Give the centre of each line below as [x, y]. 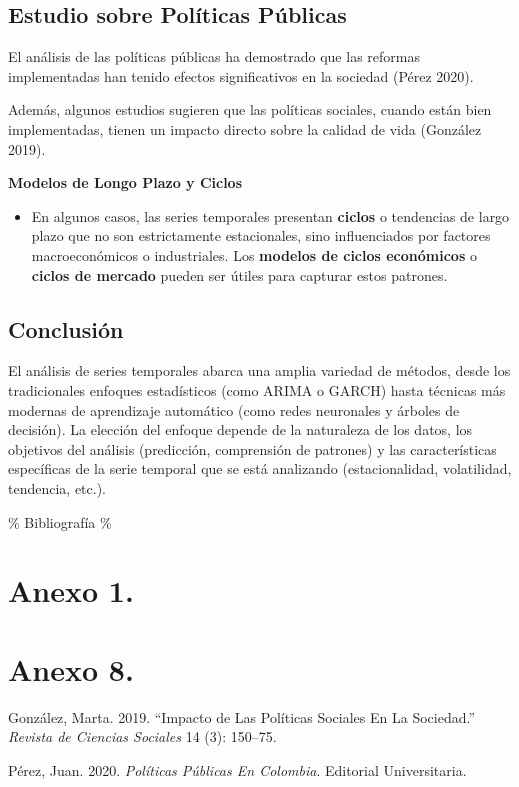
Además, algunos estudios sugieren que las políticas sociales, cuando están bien [250, 109]
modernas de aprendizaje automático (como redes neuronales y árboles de [234, 409]
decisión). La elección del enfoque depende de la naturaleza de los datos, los [240, 429]
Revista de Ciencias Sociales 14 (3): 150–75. [142, 736]
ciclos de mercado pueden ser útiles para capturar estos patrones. [239, 274]
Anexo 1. [71, 590]
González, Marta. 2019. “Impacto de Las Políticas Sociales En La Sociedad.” [242, 716]
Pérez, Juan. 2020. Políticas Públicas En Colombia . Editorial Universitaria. [237, 769]
